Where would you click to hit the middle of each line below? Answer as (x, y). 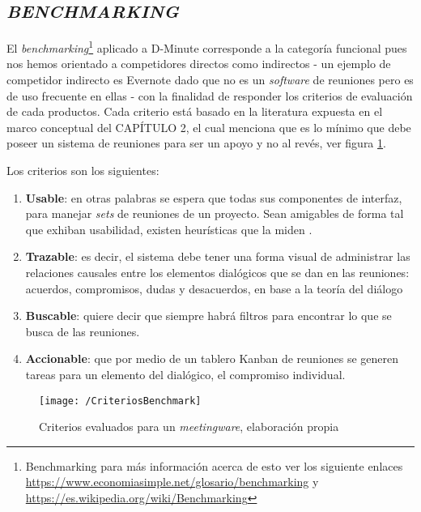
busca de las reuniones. (83, 331)
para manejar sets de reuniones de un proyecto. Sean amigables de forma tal (215, 213)
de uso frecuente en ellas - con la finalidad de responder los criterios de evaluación (210, 95)
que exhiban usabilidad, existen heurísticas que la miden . (169, 229)
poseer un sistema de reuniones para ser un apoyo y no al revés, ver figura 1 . (196, 143)
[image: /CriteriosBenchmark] (120, 401)
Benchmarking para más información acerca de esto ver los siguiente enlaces (214, 465)
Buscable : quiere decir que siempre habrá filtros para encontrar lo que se (208, 316)
